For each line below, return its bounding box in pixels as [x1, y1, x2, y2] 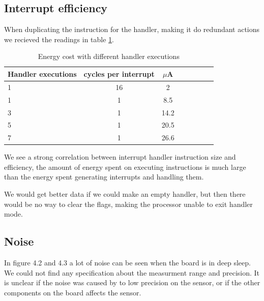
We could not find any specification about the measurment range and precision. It [4, 267, 260, 278]
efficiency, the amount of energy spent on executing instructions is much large [4, 161, 246, 172]
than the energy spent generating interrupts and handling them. [4, 171, 204, 182]
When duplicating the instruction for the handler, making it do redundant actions [4, 24, 260, 35]
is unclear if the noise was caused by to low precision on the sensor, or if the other [4, 277, 260, 288]
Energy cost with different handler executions [38, 51, 180, 62]
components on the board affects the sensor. [4, 287, 141, 297]
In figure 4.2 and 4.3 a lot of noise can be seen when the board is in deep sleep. [4, 257, 251, 268]
